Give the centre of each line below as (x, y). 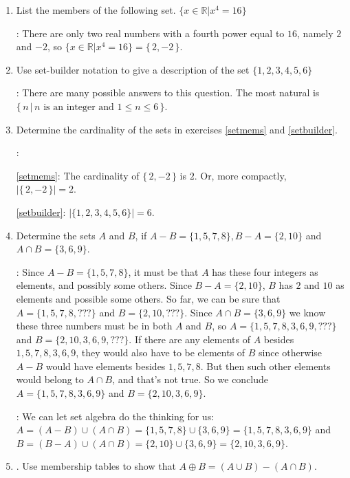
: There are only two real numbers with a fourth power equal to (150, 33)
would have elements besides (106, 366)
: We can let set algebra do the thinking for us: (115, 416)
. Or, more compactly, (240, 175)
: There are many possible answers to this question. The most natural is (168, 93)
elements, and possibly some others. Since (104, 285)
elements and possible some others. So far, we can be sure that (148, 298)
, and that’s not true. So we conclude (190, 379)
